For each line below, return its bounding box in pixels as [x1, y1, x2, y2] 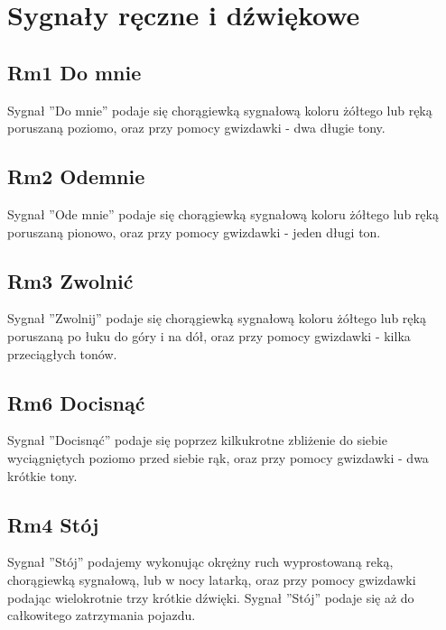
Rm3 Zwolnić [7, 266, 134, 294]
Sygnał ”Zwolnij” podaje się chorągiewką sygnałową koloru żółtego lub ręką [7, 309, 426, 328]
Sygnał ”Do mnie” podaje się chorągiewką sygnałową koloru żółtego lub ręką [7, 100, 432, 119]
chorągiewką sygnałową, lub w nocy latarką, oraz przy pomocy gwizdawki [7, 570, 416, 588]
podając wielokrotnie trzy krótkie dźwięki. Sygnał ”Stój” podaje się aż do [7, 588, 414, 607]
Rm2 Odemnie [7, 162, 145, 190]
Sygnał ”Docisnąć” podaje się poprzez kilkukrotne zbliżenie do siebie [7, 431, 387, 449]
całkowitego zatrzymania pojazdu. [7, 606, 196, 625]
